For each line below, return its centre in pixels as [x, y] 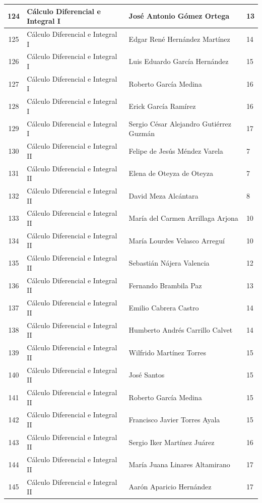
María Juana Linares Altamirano [179, 464]
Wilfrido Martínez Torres [168, 352]
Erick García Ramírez [162, 106]
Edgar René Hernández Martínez [179, 39]
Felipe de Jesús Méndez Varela [176, 150]
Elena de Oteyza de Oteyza [171, 173]
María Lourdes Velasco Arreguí [177, 240]
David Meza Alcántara [163, 195]
